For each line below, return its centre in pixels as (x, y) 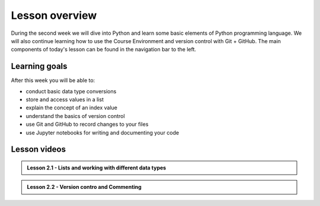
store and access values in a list (65, 100)
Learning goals (39, 66)
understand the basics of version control (75, 116)
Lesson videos (39, 150)
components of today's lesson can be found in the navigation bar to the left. (104, 50)
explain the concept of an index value (72, 108)
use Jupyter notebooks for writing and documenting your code (103, 132)
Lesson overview (54, 15)
